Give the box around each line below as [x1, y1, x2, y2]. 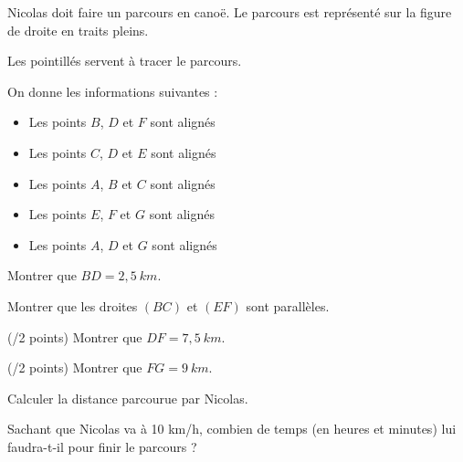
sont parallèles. [246, 296, 330, 315]
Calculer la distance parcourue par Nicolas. [7, 388, 248, 407]
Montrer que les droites [7, 296, 138, 315]
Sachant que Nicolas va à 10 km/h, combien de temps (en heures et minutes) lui [7, 419, 457, 438]
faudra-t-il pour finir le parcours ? [7, 436, 197, 456]
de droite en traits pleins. [7, 20, 149, 39]
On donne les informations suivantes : [7, 81, 218, 100]
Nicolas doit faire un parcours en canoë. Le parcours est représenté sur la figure [7, 3, 452, 21]
